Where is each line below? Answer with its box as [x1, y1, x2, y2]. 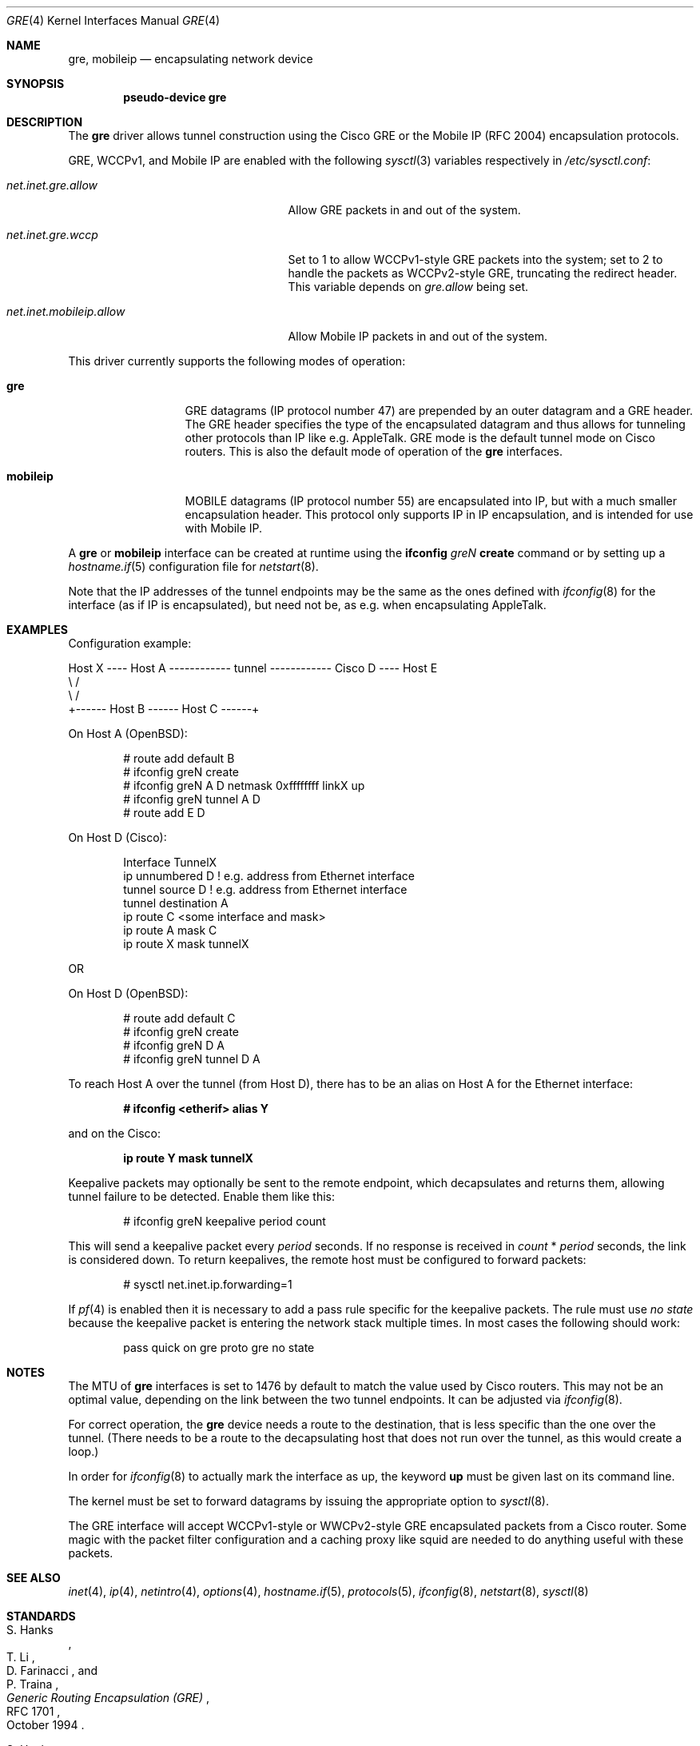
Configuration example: [68, 636, 192, 650]
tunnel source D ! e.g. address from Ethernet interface [123, 883, 408, 896]
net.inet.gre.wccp [6, 228, 98, 241]
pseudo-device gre [123, 90, 227, 104]
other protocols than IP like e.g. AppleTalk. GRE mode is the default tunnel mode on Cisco [185, 431, 655, 444]
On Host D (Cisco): [68, 831, 167, 844]
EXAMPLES [6, 623, 68, 636]
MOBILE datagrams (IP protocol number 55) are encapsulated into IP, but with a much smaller [185, 494, 677, 508]
